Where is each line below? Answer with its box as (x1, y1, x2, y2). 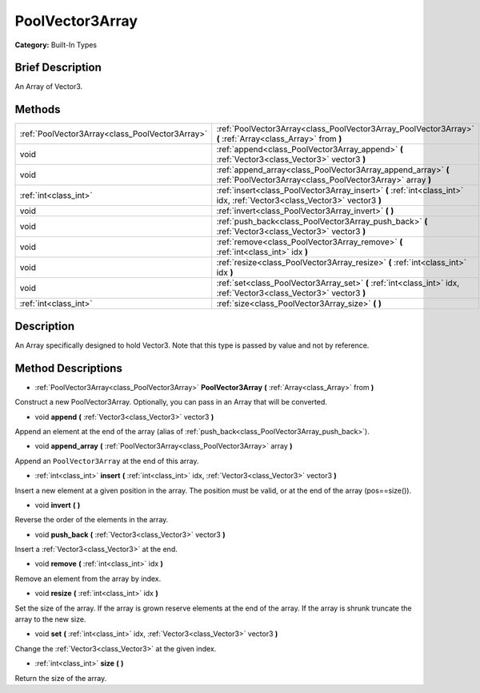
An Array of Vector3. (14, 82, 83, 91)
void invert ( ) (34, 500, 81, 510)
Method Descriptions (14, 361, 123, 375)
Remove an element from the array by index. (14, 574, 162, 583)
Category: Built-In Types (14, 40, 98, 50)
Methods (14, 103, 61, 116)
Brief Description (14, 61, 102, 75)
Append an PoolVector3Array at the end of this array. (14, 456, 199, 465)
